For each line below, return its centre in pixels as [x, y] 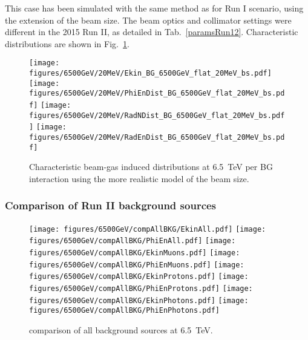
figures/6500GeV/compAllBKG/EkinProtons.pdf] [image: [139, 277]
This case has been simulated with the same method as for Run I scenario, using [154, 8]
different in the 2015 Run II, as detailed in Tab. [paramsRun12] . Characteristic [152, 32]
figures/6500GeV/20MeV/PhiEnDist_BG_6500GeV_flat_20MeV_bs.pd [157, 93]
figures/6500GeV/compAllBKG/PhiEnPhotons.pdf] [124, 311]
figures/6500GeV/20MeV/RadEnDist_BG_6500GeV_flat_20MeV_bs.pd [157, 137]
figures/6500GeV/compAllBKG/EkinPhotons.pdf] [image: [139, 300]
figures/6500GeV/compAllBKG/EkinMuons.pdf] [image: [135, 253]
